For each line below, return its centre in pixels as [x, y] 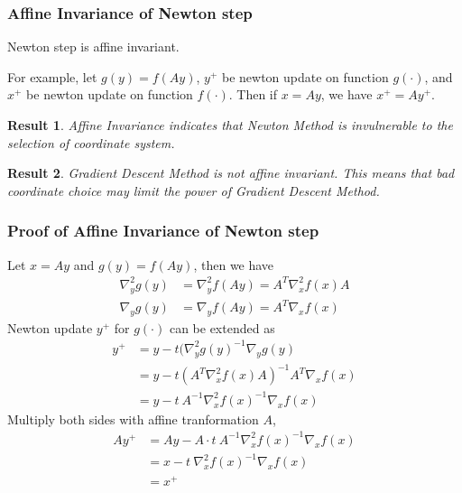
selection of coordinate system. [91, 142]
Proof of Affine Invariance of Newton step [163, 231]
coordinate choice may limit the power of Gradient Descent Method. [194, 190]
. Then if [253, 94]
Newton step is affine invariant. [93, 47]
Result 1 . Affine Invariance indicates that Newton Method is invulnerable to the [230, 125]
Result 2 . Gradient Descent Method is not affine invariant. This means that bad [231, 173]
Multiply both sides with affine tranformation [133, 419]
